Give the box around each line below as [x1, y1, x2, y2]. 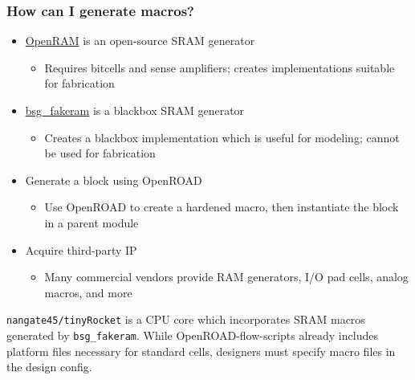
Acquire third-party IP [25, 241, 137, 258]
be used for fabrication [44, 145, 156, 161]
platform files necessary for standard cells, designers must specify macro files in [6, 342, 396, 359]
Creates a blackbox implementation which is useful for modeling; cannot [44, 129, 400, 145]
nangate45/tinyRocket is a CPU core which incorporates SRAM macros [6, 311, 365, 328]
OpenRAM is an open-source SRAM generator [25, 32, 255, 49]
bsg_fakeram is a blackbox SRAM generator [25, 102, 245, 118]
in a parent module [44, 214, 139, 231]
